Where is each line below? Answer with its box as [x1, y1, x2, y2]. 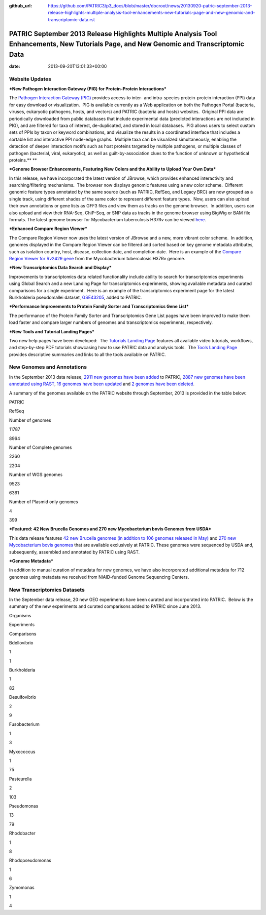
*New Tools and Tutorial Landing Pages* [9, 328, 95, 334]
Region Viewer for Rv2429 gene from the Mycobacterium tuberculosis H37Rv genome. [9, 256, 186, 261]
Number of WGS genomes [9, 472, 63, 477]
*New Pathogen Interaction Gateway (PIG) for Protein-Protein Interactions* [9, 86, 167, 92]
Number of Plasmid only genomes [9, 499, 78, 505]
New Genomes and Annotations [9, 363, 87, 370]
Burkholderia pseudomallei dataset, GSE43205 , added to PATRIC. [9, 294, 142, 300]
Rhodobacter [9, 830, 36, 836]
